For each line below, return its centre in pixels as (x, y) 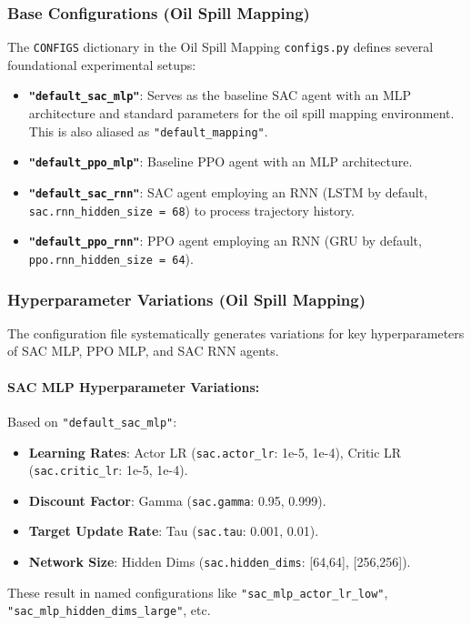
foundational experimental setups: (102, 64)
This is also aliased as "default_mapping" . (148, 131)
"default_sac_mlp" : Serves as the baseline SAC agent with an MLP (220, 95)
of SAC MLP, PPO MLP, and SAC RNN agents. (143, 351)
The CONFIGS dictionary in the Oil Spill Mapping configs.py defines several (220, 47)
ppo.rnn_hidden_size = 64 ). (111, 258)
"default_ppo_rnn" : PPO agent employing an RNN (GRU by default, (225, 241)
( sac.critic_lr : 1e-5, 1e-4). (108, 470)
